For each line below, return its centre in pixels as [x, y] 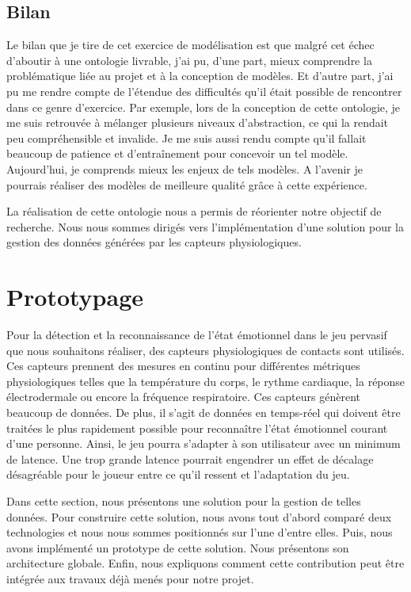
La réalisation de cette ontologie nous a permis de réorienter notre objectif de [194, 211]
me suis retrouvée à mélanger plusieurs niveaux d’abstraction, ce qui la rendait [198, 122]
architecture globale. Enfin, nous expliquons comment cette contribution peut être [205, 563]
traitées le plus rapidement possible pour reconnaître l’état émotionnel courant [197, 428]
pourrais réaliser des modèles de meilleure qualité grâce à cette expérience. [187, 184]
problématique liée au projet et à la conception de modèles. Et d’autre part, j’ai [200, 76]
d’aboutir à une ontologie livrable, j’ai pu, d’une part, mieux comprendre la [189, 60]
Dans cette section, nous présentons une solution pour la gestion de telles [184, 500]
